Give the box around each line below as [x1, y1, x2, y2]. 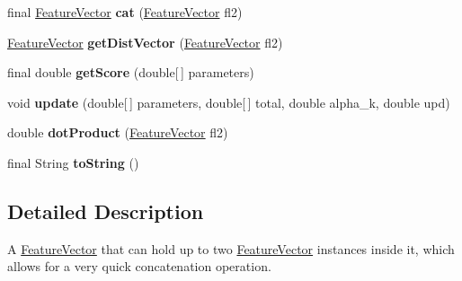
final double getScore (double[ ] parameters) [7, 63, 254, 82]
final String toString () [7, 153, 139, 171]
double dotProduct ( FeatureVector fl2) [7, 123, 228, 142]
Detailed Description [7, 197, 204, 224]
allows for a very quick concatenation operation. [7, 257, 271, 276]
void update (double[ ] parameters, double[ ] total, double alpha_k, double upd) [7, 92, 450, 111]
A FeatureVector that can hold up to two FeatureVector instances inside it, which [7, 239, 455, 258]
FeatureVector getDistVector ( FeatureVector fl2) [7, 32, 283, 51]
